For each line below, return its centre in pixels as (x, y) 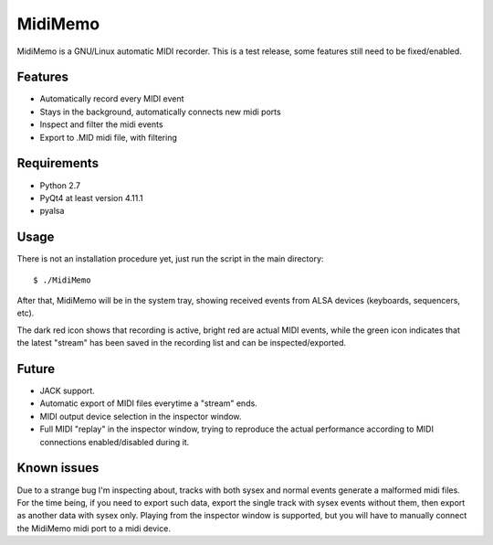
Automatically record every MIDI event (112, 99)
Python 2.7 (60, 185)
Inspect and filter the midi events (101, 124)
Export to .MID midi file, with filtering (109, 137)
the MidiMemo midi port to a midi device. (94, 528)
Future (36, 369)
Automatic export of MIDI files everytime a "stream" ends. (148, 403)
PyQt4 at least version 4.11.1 (91, 198)
